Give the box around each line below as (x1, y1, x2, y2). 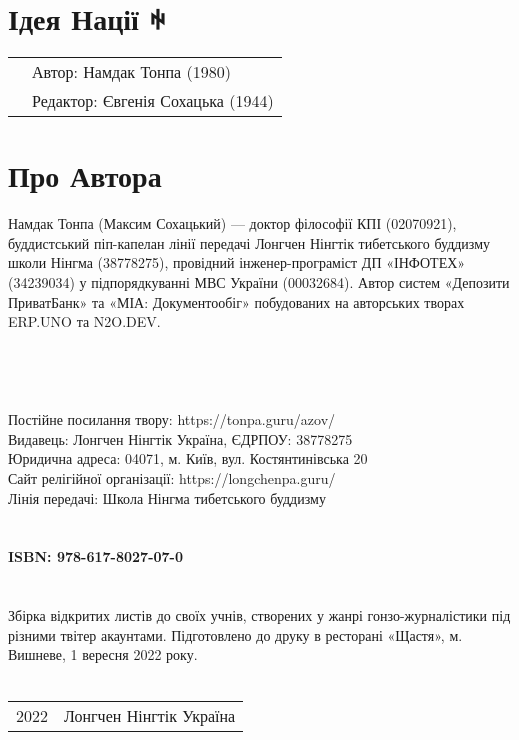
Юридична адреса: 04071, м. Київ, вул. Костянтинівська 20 (8, 448, 368, 469)
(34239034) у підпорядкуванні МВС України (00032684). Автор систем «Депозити (8, 272, 510, 293)
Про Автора (8, 155, 162, 196)
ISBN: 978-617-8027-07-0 (8, 546, 184, 567)
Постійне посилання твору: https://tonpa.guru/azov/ (8, 409, 336, 430)
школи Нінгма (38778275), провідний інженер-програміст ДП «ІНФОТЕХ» (8, 252, 466, 273)
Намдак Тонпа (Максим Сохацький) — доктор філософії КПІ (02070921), (8, 213, 457, 234)
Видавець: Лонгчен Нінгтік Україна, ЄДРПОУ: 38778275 (8, 428, 353, 449)
